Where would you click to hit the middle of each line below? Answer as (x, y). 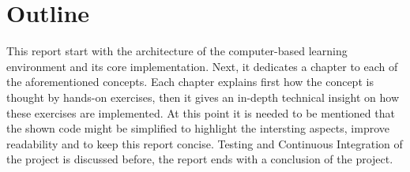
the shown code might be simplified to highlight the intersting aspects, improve (198, 128)
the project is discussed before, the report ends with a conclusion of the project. (200, 159)
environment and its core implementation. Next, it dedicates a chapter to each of (202, 66)
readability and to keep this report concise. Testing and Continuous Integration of (205, 143)
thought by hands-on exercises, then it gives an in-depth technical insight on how (203, 97)
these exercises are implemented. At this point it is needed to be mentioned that (201, 112)
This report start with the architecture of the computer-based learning (177, 51)
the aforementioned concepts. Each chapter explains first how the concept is (190, 82)
